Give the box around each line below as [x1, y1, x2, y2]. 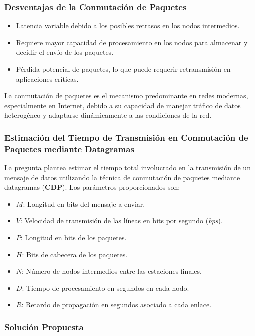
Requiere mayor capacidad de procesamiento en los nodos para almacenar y [16, 37, 248, 47]
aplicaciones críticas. [16, 73, 79, 84]
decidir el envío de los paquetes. [16, 47, 114, 57]
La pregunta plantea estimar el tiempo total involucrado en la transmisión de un [4, 162, 251, 173]
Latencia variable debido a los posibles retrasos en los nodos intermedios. [16, 20, 240, 31]
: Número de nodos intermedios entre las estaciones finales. [22, 266, 202, 276]
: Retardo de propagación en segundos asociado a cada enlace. [21, 299, 212, 310]
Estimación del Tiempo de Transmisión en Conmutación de [4, 131, 248, 143]
